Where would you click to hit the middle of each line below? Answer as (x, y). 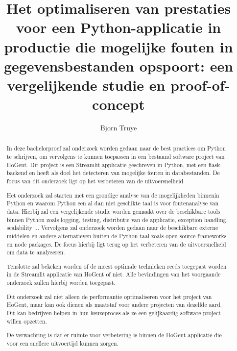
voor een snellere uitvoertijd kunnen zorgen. (62, 343)
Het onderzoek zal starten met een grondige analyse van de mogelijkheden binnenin (113, 195)
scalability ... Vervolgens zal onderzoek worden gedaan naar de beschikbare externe (112, 228)
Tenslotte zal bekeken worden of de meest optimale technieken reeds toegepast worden (117, 266)
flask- (215, 164)
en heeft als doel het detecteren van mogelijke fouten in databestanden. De (124, 173)
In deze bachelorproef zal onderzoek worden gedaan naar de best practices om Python (116, 148)
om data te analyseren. (36, 252)
